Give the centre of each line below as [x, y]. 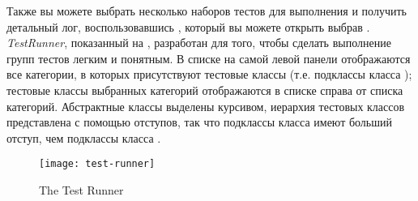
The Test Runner [81, 190]
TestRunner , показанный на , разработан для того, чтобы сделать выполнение [199, 43]
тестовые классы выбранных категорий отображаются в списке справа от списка [205, 90]
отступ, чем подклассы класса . [84, 137]
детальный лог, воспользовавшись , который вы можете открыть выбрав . [188, 26]
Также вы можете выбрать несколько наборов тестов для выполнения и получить [207, 11]
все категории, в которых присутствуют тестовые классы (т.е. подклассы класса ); [209, 74]
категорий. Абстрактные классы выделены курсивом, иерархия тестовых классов [206, 106]
